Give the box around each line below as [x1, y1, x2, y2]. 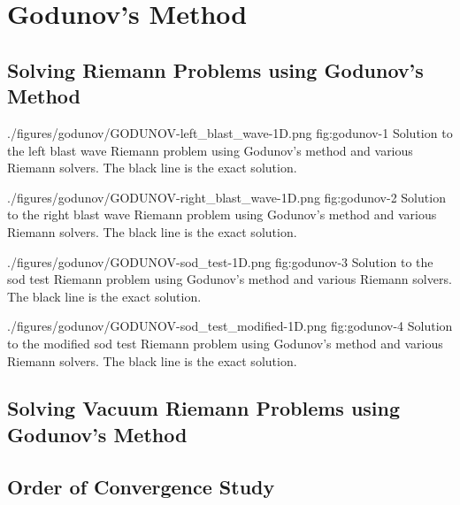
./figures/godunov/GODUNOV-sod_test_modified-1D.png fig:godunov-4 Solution [7, 317, 453, 335]
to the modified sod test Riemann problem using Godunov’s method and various [7, 333, 443, 352]
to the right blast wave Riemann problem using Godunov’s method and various [7, 205, 437, 224]
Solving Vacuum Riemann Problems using [7, 394, 401, 422]
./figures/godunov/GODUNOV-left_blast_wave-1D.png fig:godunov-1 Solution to [7, 123, 453, 142]
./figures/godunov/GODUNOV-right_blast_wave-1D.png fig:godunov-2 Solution [7, 187, 446, 206]
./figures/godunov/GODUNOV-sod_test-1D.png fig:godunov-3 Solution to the [7, 252, 433, 271]
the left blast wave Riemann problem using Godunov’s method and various [7, 141, 413, 159]
